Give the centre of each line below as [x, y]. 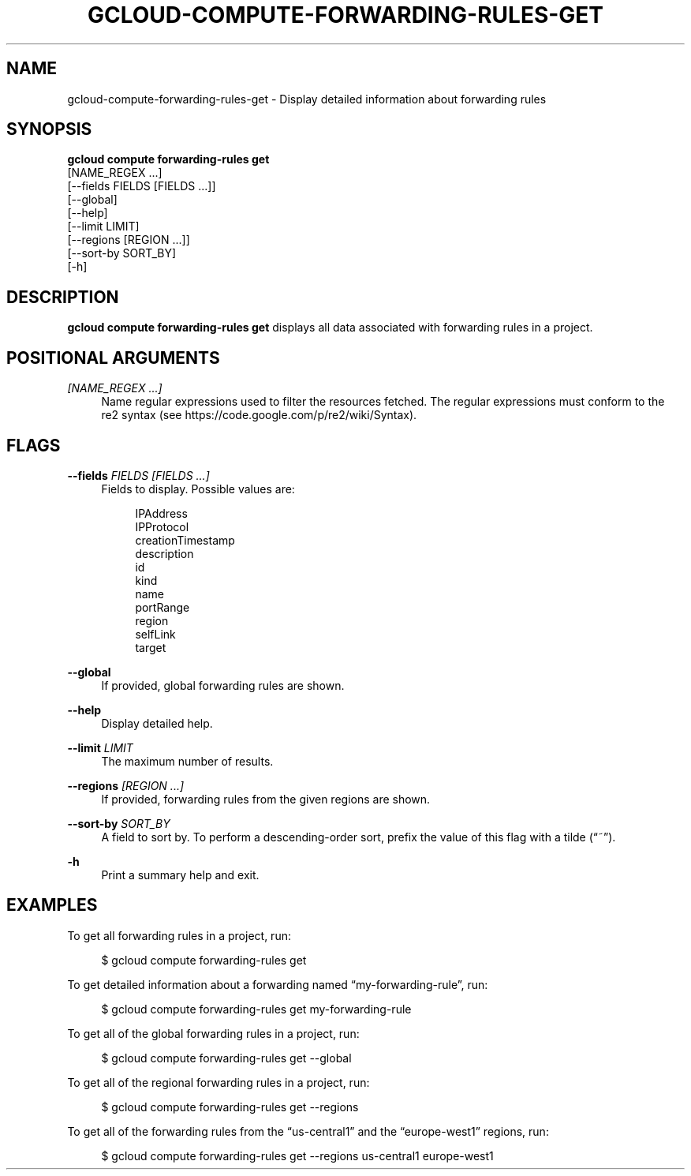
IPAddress [161, 513]
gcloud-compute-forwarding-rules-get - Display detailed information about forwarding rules [307, 99]
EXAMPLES [52, 905]
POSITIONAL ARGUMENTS [113, 358]
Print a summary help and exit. [180, 875]
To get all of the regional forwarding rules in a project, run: [219, 1082]
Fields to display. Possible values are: [198, 489]
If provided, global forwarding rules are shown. [223, 685]
